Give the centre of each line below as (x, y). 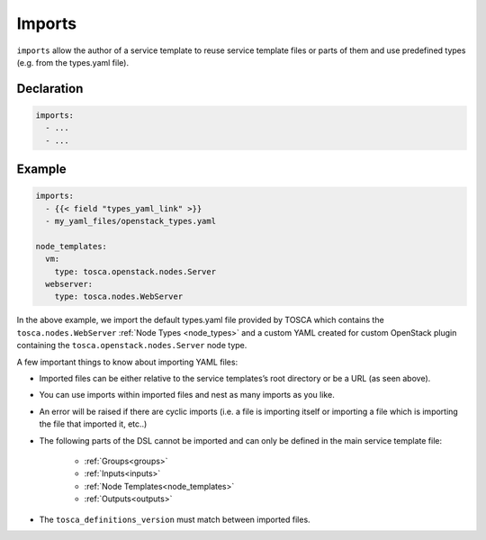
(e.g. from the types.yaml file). (73, 62)
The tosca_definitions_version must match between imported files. (175, 519)
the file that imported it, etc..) (93, 424)
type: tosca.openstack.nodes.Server (135, 271)
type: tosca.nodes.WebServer (119, 297)
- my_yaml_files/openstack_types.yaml (130, 221)
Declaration (50, 89)
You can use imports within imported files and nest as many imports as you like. (187, 395)
